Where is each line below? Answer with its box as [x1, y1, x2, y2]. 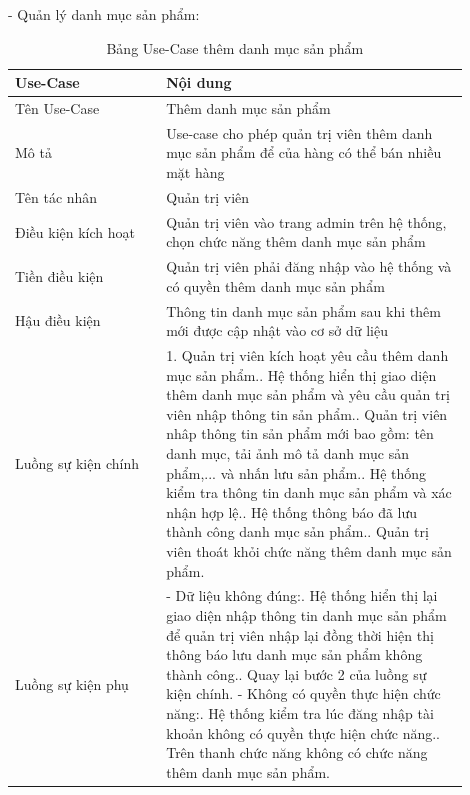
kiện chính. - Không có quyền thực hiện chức [166, 683, 441, 704]
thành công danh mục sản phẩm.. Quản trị [166, 521, 429, 542]
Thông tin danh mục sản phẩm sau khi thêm [166, 300, 441, 321]
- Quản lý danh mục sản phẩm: [8, 4, 200, 24]
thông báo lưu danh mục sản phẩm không [166, 644, 423, 665]
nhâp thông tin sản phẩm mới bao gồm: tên [166, 423, 434, 444]
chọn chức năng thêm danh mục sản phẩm [166, 231, 426, 252]
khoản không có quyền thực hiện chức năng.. [166, 722, 440, 743]
